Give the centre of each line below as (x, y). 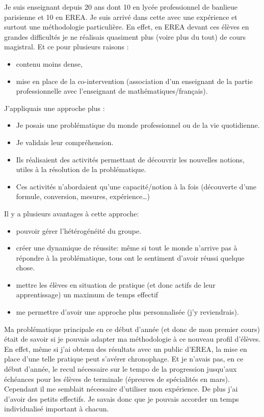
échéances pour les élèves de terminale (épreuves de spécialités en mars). (117, 379)
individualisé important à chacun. (57, 409)
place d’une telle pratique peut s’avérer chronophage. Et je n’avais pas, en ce (124, 359)
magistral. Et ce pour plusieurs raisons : (67, 47)
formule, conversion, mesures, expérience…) (83, 196)
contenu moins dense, (49, 63)
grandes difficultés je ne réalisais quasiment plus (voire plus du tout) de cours (125, 36)
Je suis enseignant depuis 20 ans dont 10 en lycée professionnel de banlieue (121, 7)
